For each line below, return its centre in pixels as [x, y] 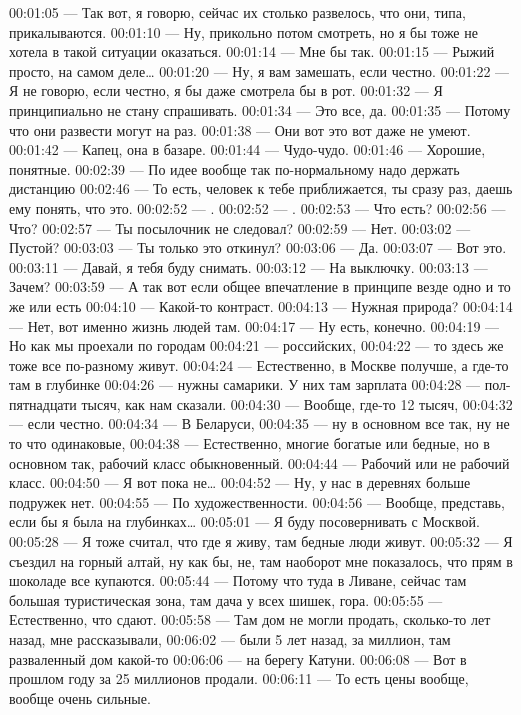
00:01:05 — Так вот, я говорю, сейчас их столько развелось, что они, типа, [237, 12]
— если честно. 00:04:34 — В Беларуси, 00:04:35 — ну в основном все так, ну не [259, 423]
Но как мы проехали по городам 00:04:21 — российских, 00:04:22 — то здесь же [256, 345]
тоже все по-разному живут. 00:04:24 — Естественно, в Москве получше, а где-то [259, 364]
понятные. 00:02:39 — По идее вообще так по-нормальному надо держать [234, 168]
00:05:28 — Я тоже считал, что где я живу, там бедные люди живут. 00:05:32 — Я [261, 541]
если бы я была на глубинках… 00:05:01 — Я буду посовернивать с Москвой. [244, 521]
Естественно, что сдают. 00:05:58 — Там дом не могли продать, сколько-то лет [250, 619]
